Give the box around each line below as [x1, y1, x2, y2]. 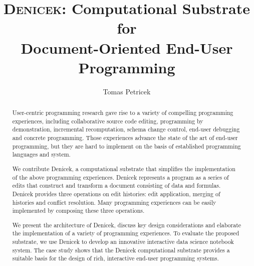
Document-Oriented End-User [21, 37, 233, 58]
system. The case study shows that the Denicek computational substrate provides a [12, 245, 230, 254]
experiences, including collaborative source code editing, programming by [12, 116, 203, 125]
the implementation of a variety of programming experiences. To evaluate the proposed [12, 229, 239, 237]
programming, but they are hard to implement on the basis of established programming [12, 142, 241, 150]
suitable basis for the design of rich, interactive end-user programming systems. [12, 254, 219, 262]
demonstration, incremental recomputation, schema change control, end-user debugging [12, 125, 240, 134]
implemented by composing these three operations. [12, 206, 145, 215]
